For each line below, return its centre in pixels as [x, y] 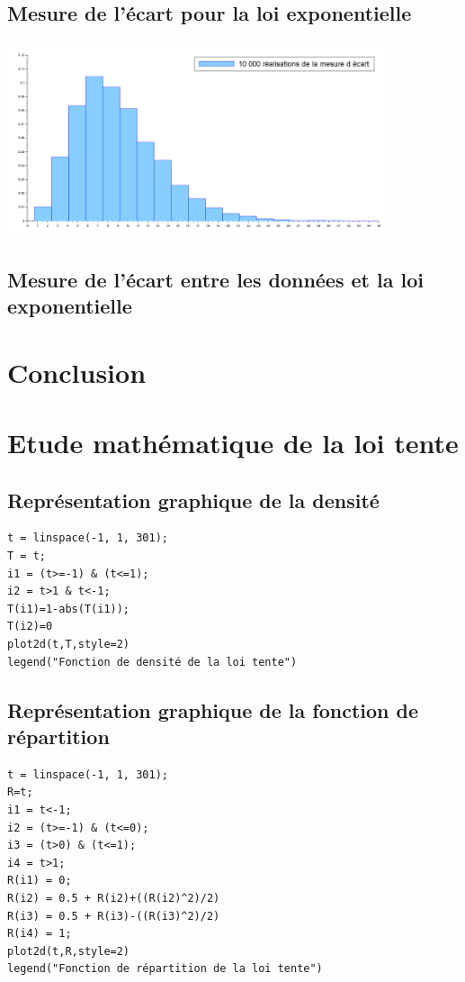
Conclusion [77, 372]
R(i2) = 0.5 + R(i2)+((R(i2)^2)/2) [114, 898]
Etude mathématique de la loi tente [233, 443]
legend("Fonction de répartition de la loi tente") [165, 969]
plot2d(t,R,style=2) [69, 951]
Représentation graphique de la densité [193, 500]
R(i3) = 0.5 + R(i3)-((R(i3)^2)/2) [114, 916]
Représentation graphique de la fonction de [213, 709]
